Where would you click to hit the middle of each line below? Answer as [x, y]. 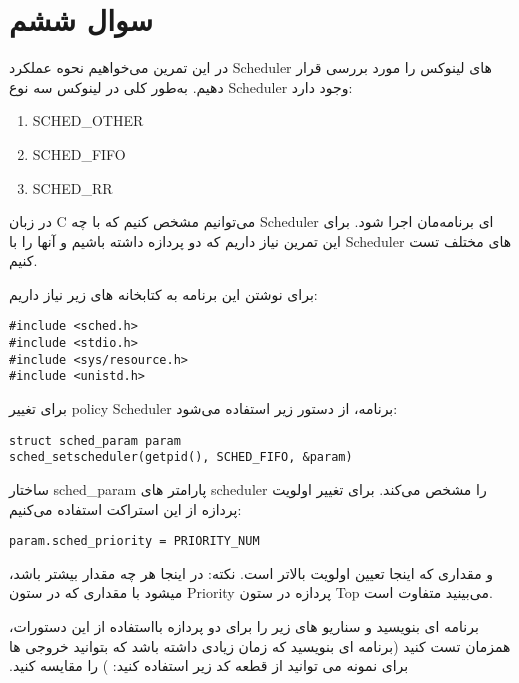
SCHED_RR [72, 187]
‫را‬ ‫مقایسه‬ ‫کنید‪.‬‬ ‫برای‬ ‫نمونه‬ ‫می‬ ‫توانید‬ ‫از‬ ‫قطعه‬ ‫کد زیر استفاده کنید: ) [209, 665]
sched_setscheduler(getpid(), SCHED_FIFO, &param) [181, 457]
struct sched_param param [95, 440]
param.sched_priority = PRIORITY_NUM [134, 541]
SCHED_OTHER [88, 120]
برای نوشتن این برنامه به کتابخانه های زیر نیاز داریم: [163, 293]
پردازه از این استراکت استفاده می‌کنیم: [125, 508]
